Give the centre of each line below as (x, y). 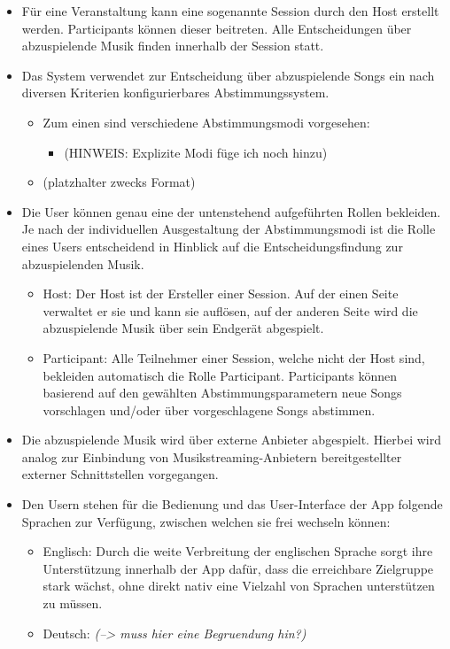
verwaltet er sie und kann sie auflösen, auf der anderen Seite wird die (230, 310)
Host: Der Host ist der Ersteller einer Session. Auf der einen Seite (221, 294)
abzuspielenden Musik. (83, 263)
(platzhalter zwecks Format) (119, 182)
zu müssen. (73, 603)
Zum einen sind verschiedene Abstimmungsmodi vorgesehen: (206, 122)
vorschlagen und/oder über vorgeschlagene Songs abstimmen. (209, 409)
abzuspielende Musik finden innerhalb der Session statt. (173, 46)
